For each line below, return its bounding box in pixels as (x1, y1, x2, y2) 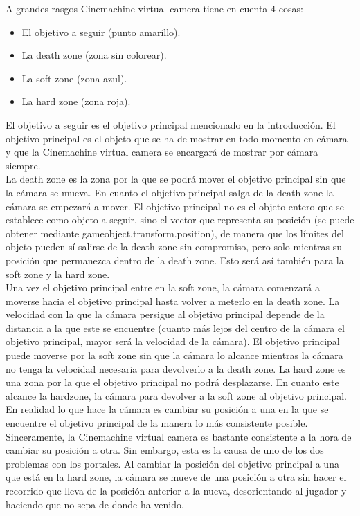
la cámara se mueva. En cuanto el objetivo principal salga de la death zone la (6, 185, 334, 199)
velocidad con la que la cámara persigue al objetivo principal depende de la (6, 307, 325, 322)
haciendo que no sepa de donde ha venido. (6, 497, 184, 511)
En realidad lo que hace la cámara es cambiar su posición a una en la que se (6, 402, 329, 416)
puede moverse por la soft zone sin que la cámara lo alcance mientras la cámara (6, 348, 343, 362)
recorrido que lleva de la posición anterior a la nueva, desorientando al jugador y (6, 483, 347, 497)
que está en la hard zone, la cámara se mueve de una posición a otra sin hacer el (6, 470, 347, 484)
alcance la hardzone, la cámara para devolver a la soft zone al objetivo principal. (6, 388, 347, 403)
